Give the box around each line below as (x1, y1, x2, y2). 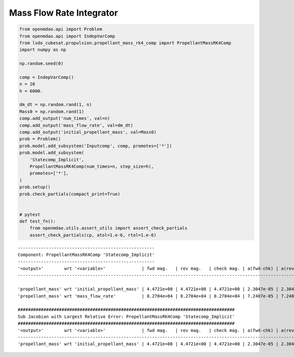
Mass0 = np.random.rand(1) (19, 108, 84, 114)
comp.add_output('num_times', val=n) (19, 116, 110, 121)
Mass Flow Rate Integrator (9, 7, 118, 18)
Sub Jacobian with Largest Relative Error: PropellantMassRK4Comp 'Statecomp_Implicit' (18, 314, 235, 319)
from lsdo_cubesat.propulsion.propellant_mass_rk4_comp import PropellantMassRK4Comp (19, 40, 231, 46)
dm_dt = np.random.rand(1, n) (19, 102, 92, 107)
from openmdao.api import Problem (19, 26, 102, 32)
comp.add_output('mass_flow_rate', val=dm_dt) (19, 123, 133, 128)
